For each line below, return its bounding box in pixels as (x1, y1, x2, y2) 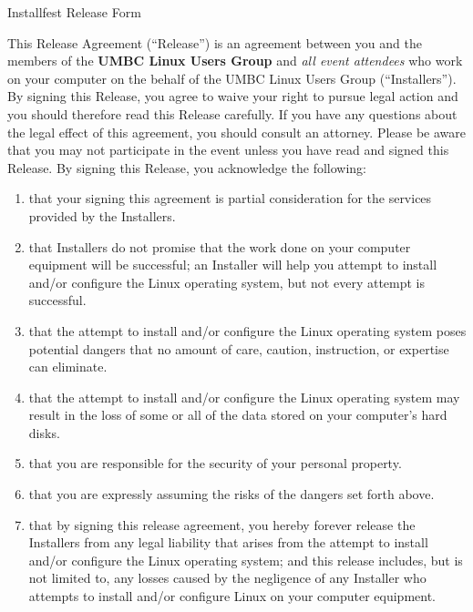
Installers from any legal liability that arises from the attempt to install (28, 533, 428, 552)
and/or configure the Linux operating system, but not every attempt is (28, 272, 426, 291)
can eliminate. (28, 357, 108, 376)
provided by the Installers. (28, 206, 176, 225)
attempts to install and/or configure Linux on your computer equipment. (28, 586, 437, 606)
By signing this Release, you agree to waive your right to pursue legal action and (7, 87, 458, 106)
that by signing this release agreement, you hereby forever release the (28, 515, 416, 534)
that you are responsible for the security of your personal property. (28, 454, 402, 473)
